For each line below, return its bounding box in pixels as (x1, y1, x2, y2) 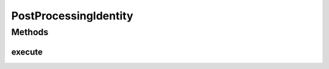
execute (11, 47, 43, 57)
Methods (11, 27, 49, 38)
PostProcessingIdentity (11, 9, 133, 22)
